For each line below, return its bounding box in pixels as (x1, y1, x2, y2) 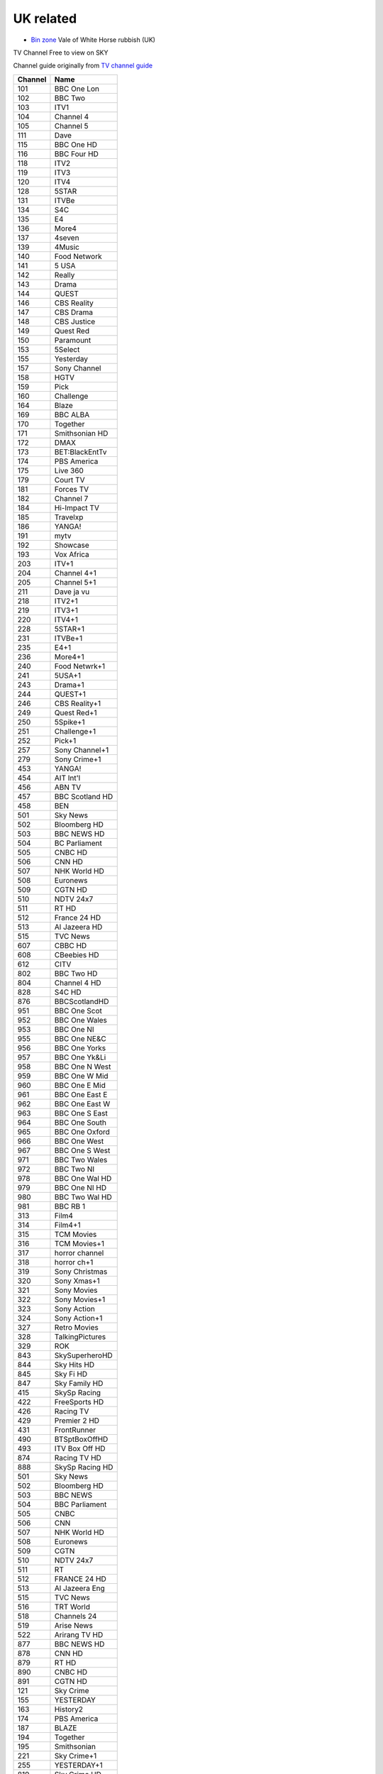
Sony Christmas (54, 1267, 108, 1277)
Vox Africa (54, 549, 90, 559)
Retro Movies (54, 1322, 99, 1332)
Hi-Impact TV (54, 502, 99, 512)
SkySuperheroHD (54, 1350, 113, 1360)
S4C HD (54, 987, 82, 997)
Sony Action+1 (54, 1313, 103, 1323)
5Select (54, 344, 80, 354)
